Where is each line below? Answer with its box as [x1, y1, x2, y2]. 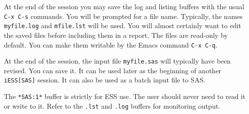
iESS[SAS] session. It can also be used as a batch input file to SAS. [4, 75, 206, 85]
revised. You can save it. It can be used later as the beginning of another [4, 65, 222, 75]
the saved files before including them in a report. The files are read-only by [4, 30, 228, 40]
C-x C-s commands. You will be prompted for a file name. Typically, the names [4, 11, 243, 21]
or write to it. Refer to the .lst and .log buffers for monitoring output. [4, 100, 221, 111]
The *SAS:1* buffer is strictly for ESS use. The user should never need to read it [4, 91, 246, 101]
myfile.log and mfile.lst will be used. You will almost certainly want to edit [4, 20, 242, 31]
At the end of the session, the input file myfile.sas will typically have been [4, 56, 231, 66]
